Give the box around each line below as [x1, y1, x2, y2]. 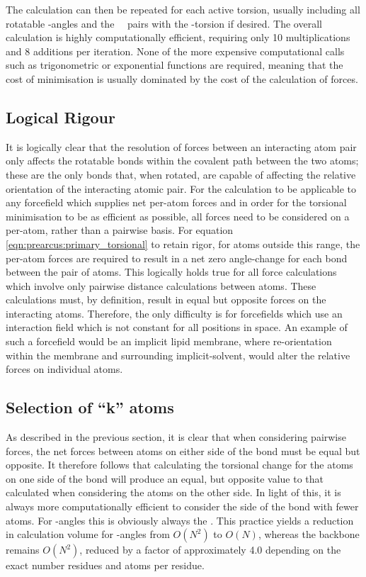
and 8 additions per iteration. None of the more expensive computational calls [6, 43, 345, 58]
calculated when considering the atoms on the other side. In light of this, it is [6, 485, 341, 500]
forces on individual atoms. [6, 362, 123, 376]
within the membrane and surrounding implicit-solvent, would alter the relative [6, 347, 350, 362]
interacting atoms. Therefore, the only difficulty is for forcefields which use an [6, 306, 343, 320]
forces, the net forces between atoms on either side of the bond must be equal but [6, 443, 360, 458]
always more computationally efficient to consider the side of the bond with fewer [6, 499, 359, 514]
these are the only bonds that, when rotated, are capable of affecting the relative [6, 167, 356, 181]
